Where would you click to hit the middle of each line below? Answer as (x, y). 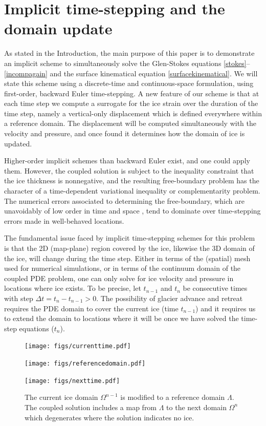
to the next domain (196, 407)
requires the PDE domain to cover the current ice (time (91, 308)
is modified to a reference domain (173, 397)
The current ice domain (61, 397)
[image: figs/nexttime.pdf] (72, 381)
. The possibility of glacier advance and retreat (170, 298)
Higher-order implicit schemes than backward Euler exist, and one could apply (127, 161)
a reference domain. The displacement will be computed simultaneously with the (130, 123)
